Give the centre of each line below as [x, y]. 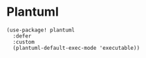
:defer [22, 36]
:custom [24, 42]
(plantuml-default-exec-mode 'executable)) [76, 48]
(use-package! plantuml [41, 30]
